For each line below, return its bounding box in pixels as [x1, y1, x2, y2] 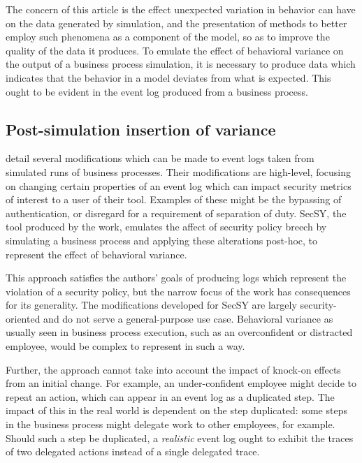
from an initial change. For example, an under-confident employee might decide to [6, 376, 356, 390]
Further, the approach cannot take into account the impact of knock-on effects [6, 362, 341, 376]
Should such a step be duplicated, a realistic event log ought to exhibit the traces [6, 430, 354, 445]
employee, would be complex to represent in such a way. [6, 339, 245, 353]
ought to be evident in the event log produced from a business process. [6, 84, 308, 98]
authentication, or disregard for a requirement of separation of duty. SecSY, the [6, 205, 347, 220]
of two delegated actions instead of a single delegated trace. [6, 444, 260, 459]
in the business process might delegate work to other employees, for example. [6, 417, 335, 432]
